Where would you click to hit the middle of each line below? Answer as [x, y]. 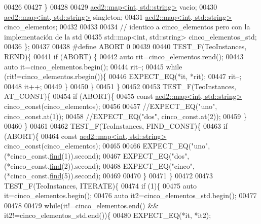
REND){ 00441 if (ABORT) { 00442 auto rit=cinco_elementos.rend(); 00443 [124, 56]
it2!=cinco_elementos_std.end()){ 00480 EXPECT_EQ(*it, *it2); [108, 215]
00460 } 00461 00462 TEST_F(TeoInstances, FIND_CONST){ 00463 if [116, 126]
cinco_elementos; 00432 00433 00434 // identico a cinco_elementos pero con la [127, 27]
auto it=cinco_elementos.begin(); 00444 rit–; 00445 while [93, 66]
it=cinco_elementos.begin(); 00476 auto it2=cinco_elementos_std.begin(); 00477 [130, 195]
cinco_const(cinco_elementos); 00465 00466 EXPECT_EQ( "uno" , [107, 146]
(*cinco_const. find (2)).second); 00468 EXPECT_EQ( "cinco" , [99, 165]
